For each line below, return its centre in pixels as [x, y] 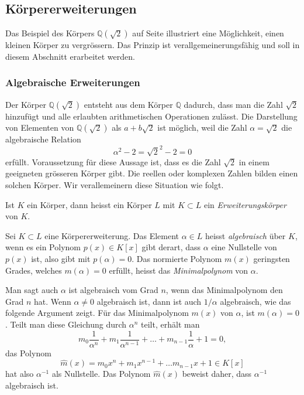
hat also [20, 374]
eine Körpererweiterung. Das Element [112, 235]
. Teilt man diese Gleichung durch [66, 324]
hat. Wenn [53, 301]
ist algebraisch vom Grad [113, 290]
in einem [254, 161]
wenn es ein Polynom [43, 247]
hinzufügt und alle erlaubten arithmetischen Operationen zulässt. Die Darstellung [151, 116]
